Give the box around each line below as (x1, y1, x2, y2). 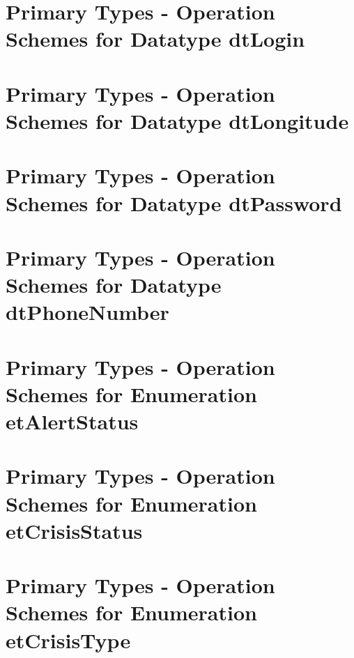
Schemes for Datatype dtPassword (6, 188, 342, 217)
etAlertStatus (6, 407, 139, 435)
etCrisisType (6, 625, 131, 654)
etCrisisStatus (6, 516, 143, 544)
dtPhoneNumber (6, 298, 169, 326)
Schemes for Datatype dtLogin (6, 24, 305, 53)
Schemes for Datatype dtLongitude (6, 106, 349, 135)
